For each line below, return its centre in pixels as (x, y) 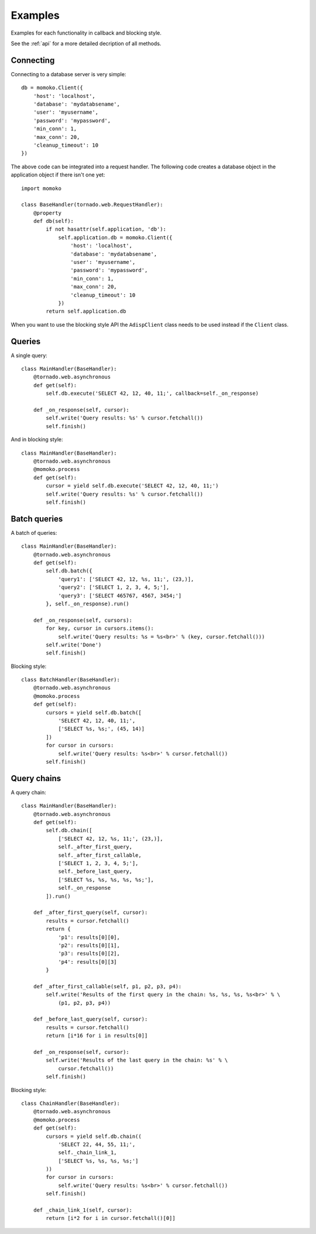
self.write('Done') (74, 645)
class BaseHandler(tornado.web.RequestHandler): (92, 205)
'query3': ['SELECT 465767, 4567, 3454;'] (120, 596)
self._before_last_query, (95, 872)
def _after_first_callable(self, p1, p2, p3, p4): (107, 986)
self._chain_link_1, (87, 1153)
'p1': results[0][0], (89, 937)
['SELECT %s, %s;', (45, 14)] (102, 729)
